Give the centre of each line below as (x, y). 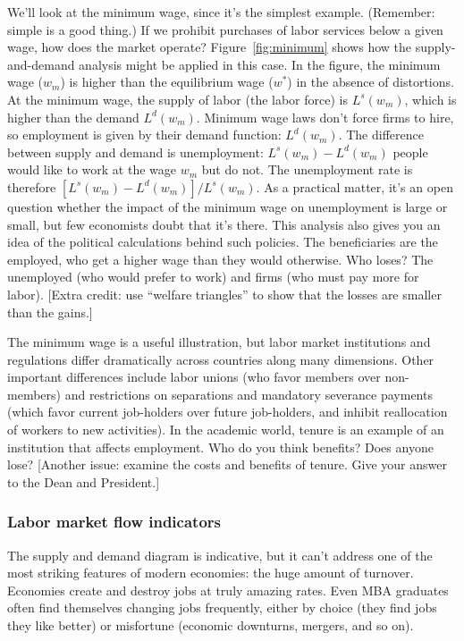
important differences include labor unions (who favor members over (194, 377)
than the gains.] (50, 312)
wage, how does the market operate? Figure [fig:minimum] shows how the (210, 47)
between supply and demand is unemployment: (135, 152)
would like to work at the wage (92, 169)
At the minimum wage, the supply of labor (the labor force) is (177, 99)
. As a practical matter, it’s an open (354, 186)
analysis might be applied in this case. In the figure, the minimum (260, 64)
